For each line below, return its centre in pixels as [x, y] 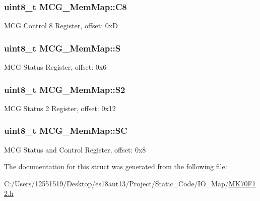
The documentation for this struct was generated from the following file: [116, 166]
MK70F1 [242, 183]
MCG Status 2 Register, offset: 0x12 [60, 108]
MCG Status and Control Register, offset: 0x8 [75, 149]
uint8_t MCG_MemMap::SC [66, 131]
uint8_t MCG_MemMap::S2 [65, 89]
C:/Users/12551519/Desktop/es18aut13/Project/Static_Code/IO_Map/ [116, 183]
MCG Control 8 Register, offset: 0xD [61, 26]
